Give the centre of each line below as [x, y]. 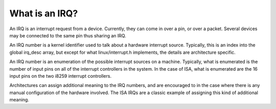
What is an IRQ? [44, 13]
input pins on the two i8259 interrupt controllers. [61, 76]
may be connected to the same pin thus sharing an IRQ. [68, 35]
